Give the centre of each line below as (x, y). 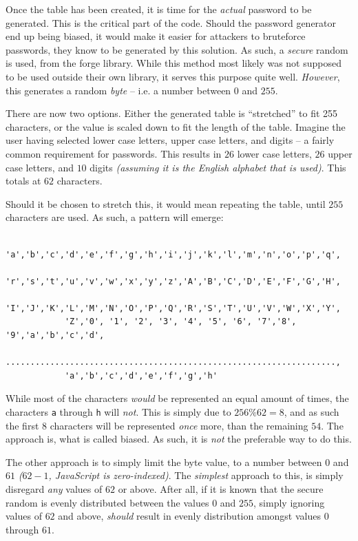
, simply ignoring (289, 502)
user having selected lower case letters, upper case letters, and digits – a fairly (170, 140)
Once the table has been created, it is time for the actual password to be (159, 9)
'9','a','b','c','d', (55, 336)
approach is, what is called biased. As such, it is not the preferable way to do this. (179, 439)
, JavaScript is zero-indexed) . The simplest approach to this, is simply (196, 475)
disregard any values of (54, 489)
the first (22, 425)
